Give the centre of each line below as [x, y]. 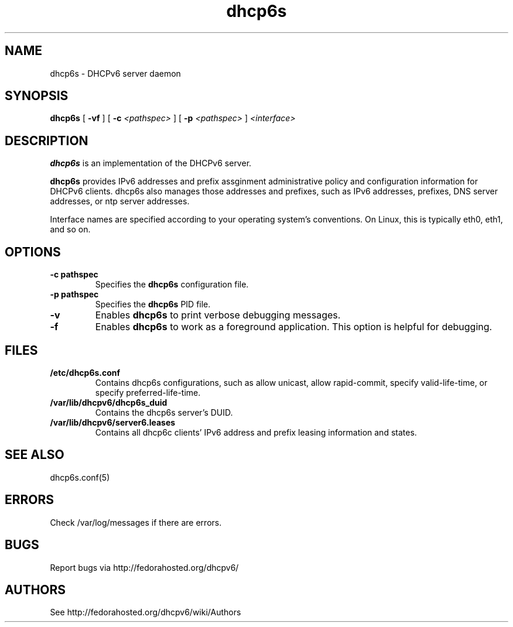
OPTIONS [33, 252]
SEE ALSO [35, 455]
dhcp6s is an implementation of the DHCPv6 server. [151, 163]
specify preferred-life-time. [148, 392]
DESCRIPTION [47, 141]
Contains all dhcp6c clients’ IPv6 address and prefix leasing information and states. [256, 432]
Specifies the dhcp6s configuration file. [172, 285]
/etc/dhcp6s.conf [85, 372]
